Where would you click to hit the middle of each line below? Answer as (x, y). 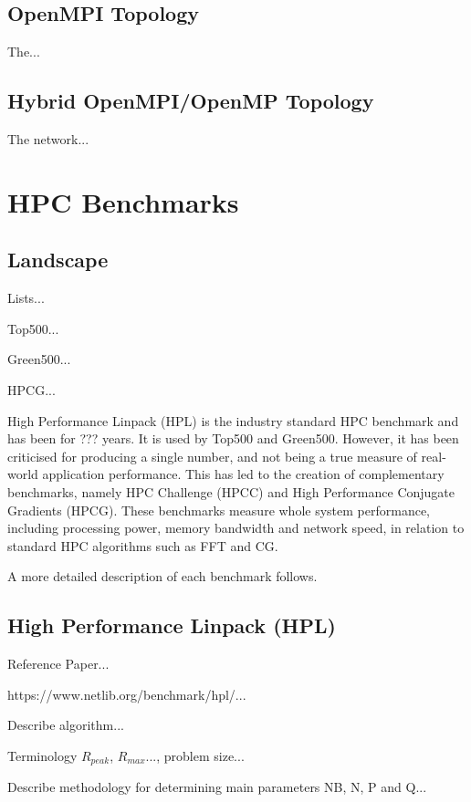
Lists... (26, 298)
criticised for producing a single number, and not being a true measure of (212, 456)
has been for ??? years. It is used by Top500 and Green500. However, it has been (233, 438)
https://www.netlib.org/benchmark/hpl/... (127, 694)
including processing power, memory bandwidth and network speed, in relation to (236, 528)
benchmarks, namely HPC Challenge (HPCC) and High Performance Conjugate (231, 491)
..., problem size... (195, 755)
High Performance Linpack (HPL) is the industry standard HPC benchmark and (233, 420)
